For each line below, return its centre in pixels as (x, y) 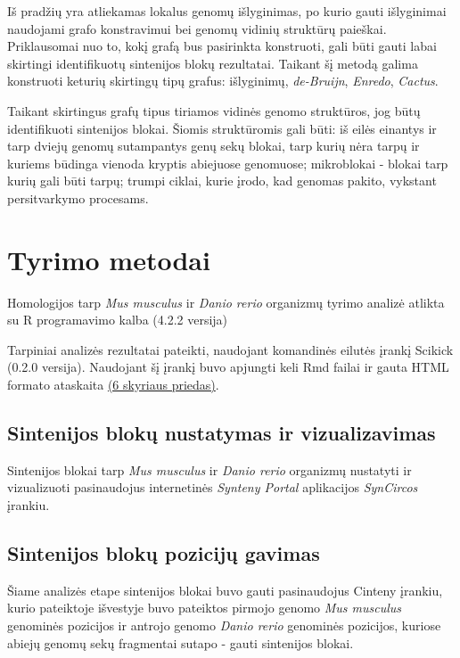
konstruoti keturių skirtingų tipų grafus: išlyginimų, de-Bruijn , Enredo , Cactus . (223, 81)
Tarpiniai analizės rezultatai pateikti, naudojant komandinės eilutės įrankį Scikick (230, 349)
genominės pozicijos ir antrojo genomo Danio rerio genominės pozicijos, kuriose (224, 625)
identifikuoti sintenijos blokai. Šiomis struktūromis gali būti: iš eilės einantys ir (222, 128)
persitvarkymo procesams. (78, 197)
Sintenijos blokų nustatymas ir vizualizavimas (222, 433)
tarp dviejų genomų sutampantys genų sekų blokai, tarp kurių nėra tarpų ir (214, 146)
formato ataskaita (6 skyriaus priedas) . (113, 385)
